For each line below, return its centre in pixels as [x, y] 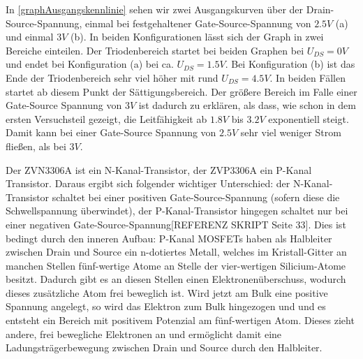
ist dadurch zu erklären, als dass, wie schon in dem [247, 105]
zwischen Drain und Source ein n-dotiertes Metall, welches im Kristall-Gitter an [176, 252]
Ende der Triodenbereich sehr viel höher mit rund [112, 77]
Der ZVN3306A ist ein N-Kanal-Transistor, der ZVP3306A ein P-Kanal [159, 169]
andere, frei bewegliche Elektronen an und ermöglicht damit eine [144, 334]
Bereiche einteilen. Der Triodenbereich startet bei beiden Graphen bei [155, 50]
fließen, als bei [36, 146]
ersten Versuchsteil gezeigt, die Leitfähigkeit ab [106, 118]
